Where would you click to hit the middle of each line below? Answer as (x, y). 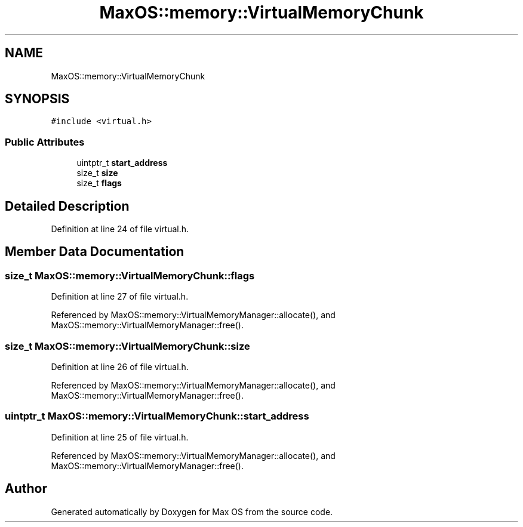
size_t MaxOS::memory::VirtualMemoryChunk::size (127, 346)
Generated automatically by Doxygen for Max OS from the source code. (192, 511)
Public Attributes (45, 142)
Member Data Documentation (95, 252)
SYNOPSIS (37, 99)
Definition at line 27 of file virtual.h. (120, 297)
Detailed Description (67, 206)
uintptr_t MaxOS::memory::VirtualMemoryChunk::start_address (157, 416)
